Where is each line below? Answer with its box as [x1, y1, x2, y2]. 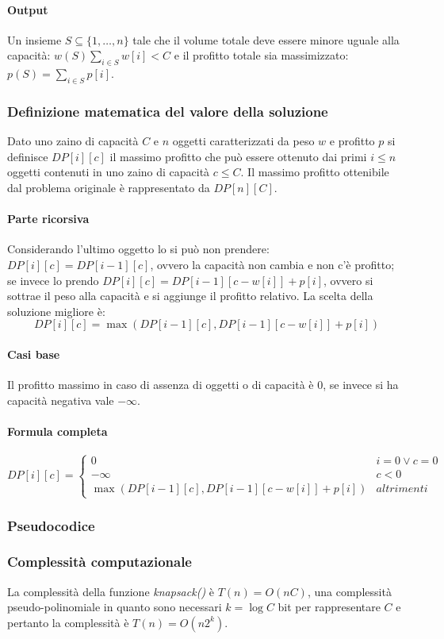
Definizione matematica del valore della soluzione [7, 101, 328, 121]
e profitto [329, 133, 375, 149]
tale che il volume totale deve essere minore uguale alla [132, 31, 400, 48]
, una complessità [307, 583, 392, 599]
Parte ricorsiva [7, 210, 90, 227]
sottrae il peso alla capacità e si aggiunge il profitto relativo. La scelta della [7, 287, 373, 304]
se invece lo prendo [7, 271, 99, 288]
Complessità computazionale [7, 552, 192, 572]
